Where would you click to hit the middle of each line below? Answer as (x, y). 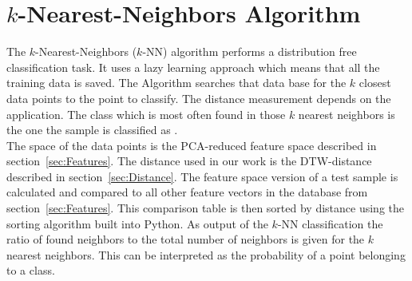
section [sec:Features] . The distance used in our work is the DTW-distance (189, 161)
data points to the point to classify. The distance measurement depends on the (199, 98)
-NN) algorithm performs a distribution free (250, 51)
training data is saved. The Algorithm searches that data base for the (176, 83)
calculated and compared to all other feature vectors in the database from (187, 192)
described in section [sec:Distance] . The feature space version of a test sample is (202, 176)
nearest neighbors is (347, 114)
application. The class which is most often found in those (146, 114)
